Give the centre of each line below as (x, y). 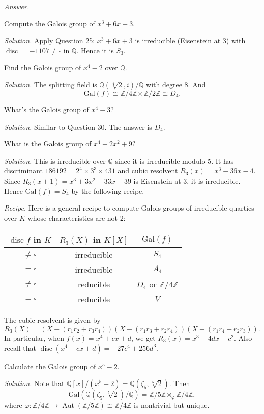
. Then (180, 383)
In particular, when (34, 337)
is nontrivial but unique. (171, 405)
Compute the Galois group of (50, 23)
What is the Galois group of (48, 144)
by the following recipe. (108, 190)
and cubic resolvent (148, 171)
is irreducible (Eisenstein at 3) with (190, 40)
